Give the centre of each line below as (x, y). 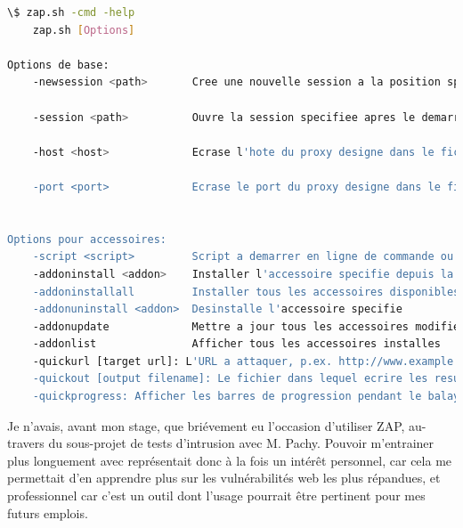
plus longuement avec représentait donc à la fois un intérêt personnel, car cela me (230, 460)
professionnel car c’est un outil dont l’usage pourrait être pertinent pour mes (216, 496)
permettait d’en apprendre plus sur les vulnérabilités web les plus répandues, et (224, 478)
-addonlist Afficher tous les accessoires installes (236, 344)
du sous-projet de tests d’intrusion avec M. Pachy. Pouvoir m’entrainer (241, 443)
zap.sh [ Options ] (84, 30)
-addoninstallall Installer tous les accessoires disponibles (246, 292)
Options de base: (58, 65)
